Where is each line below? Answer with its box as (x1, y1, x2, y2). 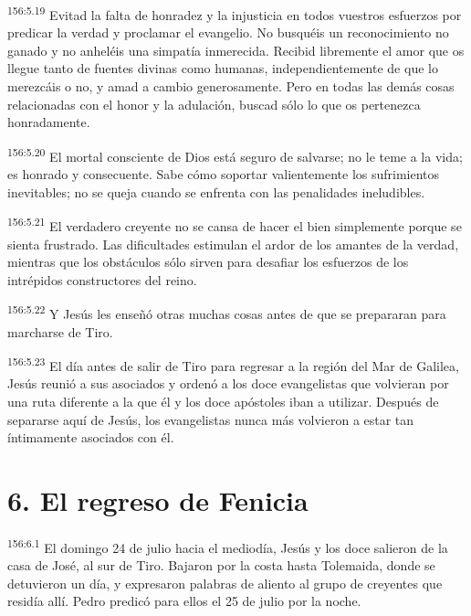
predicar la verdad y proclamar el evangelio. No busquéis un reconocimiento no (7, 23, 449, 42)
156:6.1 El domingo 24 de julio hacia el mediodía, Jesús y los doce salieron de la (7, 535, 448, 557)
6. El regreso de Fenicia (7, 481, 309, 518)
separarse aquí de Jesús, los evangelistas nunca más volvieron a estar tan (7, 409, 414, 429)
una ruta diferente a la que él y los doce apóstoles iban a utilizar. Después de (7, 391, 439, 410)
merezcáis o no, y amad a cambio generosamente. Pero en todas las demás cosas (7, 77, 455, 96)
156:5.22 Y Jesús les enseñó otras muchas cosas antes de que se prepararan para (7, 302, 446, 323)
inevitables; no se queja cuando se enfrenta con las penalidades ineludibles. (7, 182, 425, 201)
